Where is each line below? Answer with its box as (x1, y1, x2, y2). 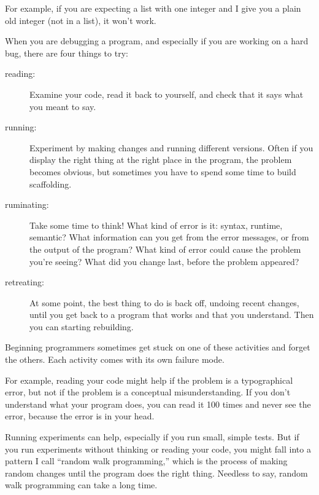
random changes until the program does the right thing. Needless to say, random (5, 466, 308, 479)
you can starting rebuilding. (29, 320, 134, 333)
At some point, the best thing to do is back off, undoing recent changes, (29, 296, 299, 309)
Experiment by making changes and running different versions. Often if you (29, 141, 313, 154)
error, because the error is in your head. (5, 410, 155, 422)
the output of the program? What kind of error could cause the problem (29, 242, 301, 255)
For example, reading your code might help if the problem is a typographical (5, 373, 293, 386)
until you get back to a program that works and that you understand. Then (29, 308, 314, 321)
